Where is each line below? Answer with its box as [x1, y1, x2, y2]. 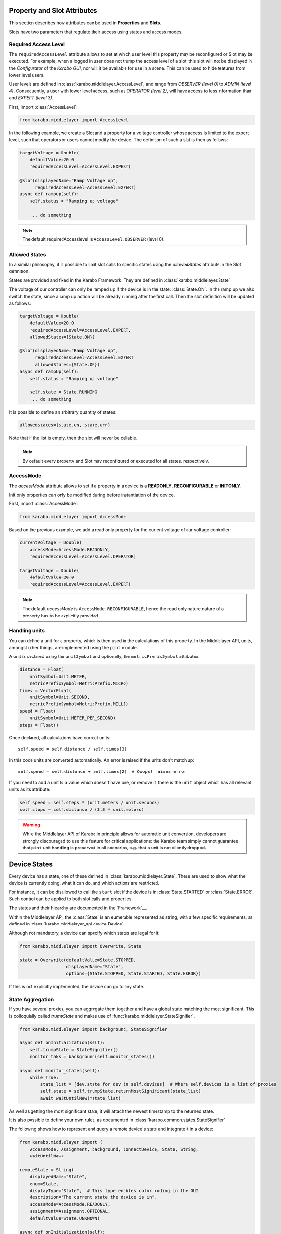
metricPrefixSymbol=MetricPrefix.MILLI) [30, 701, 129, 707]
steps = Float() [19, 722, 59, 728]
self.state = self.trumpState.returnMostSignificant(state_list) [40, 1088, 201, 1094]
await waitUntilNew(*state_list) [40, 1095, 121, 1101]
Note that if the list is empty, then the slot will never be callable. [9, 435, 138, 441]
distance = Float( [19, 667, 64, 672]
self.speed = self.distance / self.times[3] [18, 746, 127, 752]
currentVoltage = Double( [19, 540, 82, 545]
